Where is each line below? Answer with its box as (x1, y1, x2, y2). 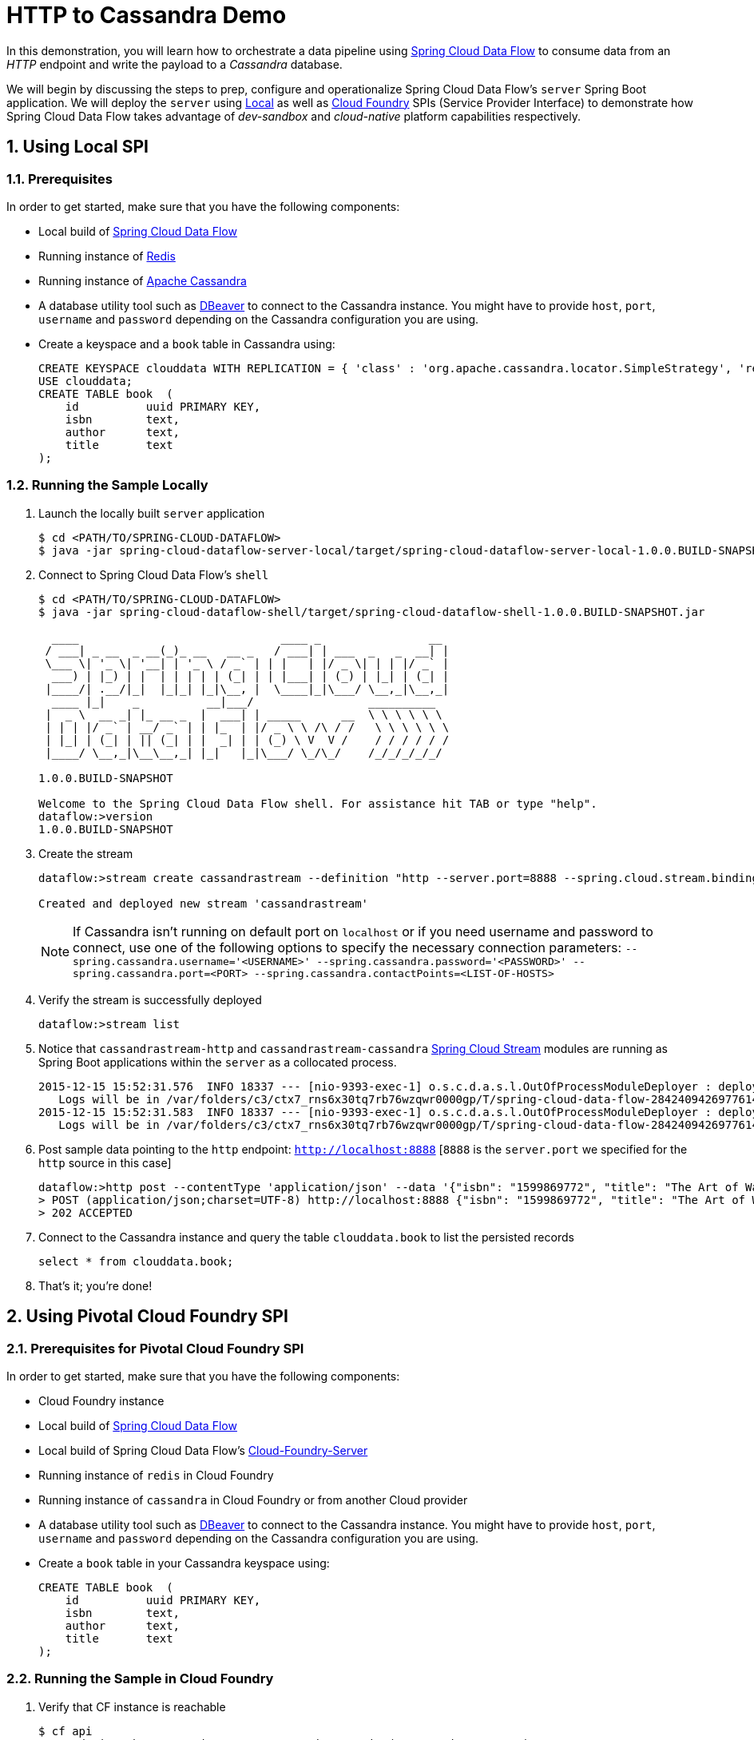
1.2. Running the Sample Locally (6, 477, 208, 494)
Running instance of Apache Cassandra (38, 273, 247, 288)
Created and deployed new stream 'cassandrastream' (38, 896, 369, 910)
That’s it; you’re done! (38, 1278, 153, 1293)
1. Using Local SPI (6, 137, 149, 157)
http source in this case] (38, 1155, 172, 1170)
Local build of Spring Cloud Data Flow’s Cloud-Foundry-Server (38, 1443, 368, 1457)
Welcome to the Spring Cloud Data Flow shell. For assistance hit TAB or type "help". (38, 797, 597, 810)
